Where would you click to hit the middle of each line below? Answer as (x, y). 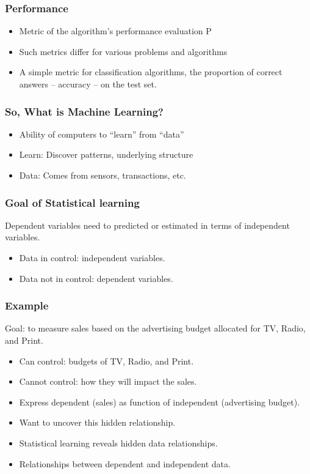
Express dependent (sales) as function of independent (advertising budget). (160, 402)
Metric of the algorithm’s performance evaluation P (115, 31)
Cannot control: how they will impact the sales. (108, 381)
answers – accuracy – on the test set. (88, 84)
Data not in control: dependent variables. (96, 278)
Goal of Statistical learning (72, 202)
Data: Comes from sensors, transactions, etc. (103, 175)
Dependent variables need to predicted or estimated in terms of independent (147, 225)
